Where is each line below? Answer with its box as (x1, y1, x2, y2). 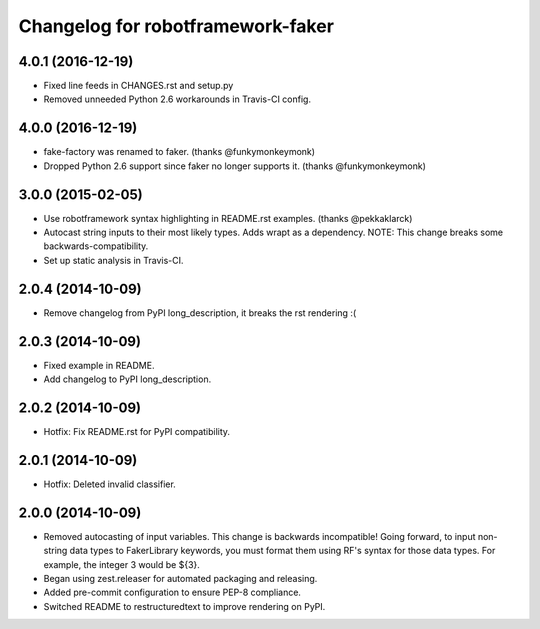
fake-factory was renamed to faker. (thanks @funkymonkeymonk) (43, 146, 315, 158)
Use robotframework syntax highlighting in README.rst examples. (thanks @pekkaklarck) (43, 212, 413, 224)
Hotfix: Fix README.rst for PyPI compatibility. (43, 425, 230, 437)
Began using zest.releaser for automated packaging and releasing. (43, 572, 318, 584)
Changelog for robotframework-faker (18, 15, 335, 37)
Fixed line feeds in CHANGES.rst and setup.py (43, 80, 234, 92)
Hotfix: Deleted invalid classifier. (43, 478, 177, 490)
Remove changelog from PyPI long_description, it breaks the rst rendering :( (43, 306, 357, 319)
